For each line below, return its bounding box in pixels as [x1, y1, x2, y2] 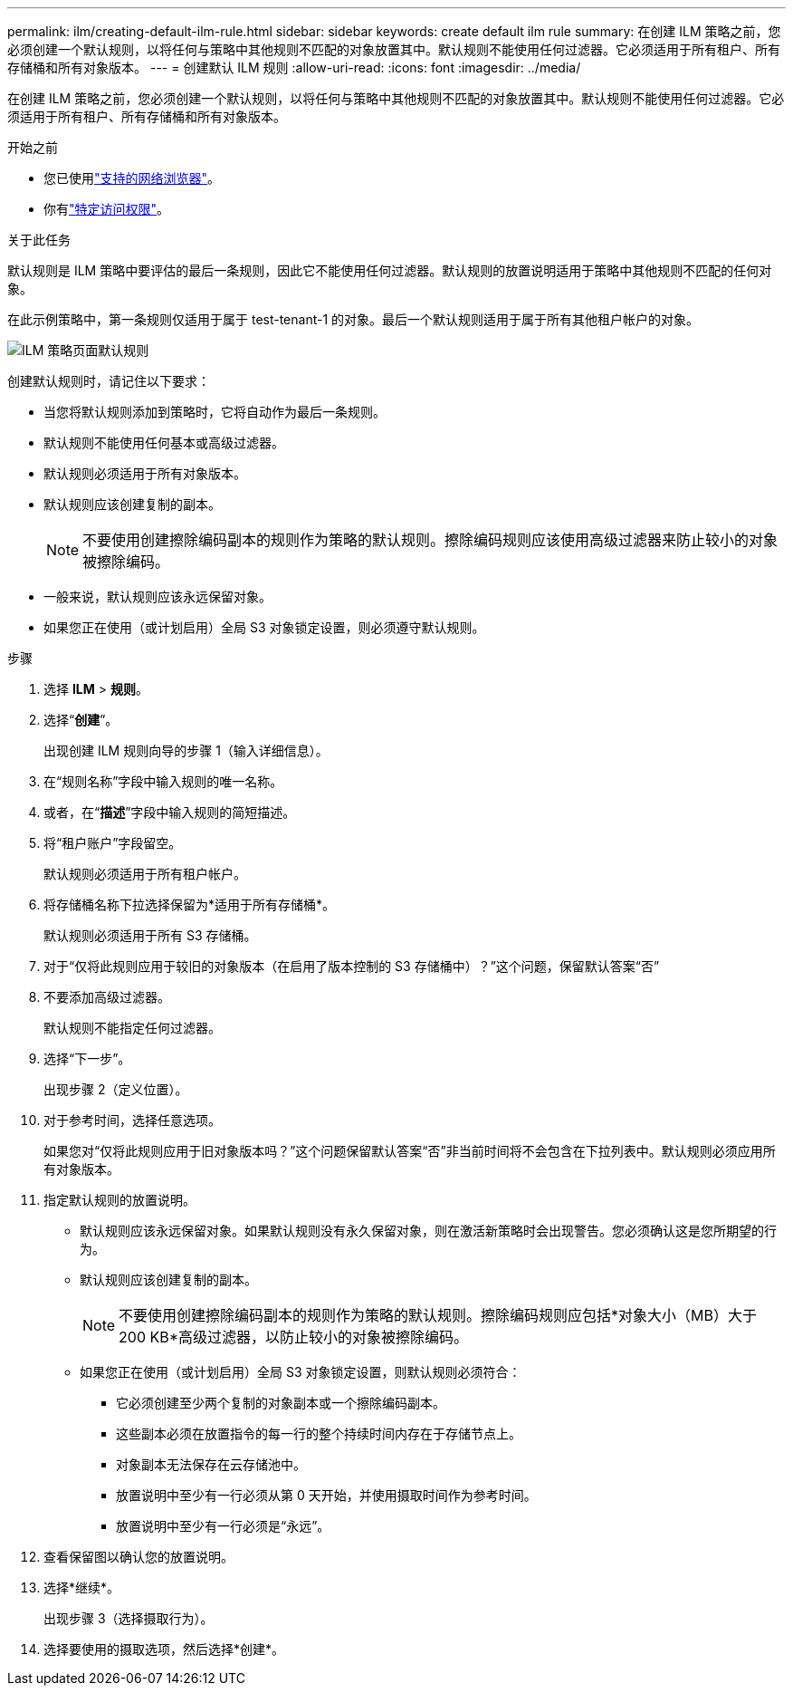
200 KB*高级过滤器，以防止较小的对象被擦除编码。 [119, 1328, 469, 1346]
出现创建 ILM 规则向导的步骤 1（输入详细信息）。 [43, 743, 329, 758]
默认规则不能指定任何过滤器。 [43, 1020, 221, 1035]
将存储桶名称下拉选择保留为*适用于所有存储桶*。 [43, 897, 336, 912]
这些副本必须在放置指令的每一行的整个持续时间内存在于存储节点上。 [116, 1426, 521, 1441]
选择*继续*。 [43, 1580, 120, 1595]
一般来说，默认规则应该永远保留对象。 [43, 589, 272, 604]
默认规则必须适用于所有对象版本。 [43, 466, 246, 481]
